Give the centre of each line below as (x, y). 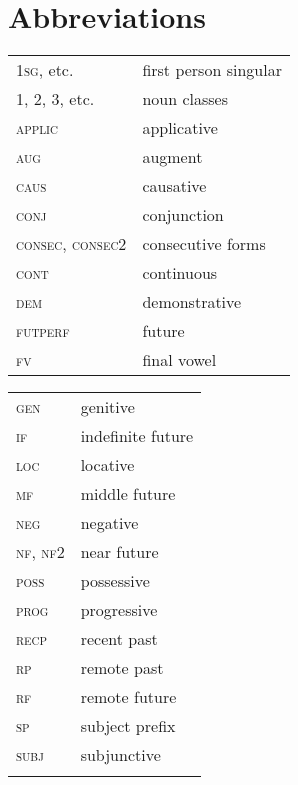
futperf (43, 331)
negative (109, 523)
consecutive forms (204, 244)
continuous (180, 273)
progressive (119, 610)
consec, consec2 (71, 244)
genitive (107, 407)
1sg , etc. (45, 70)
